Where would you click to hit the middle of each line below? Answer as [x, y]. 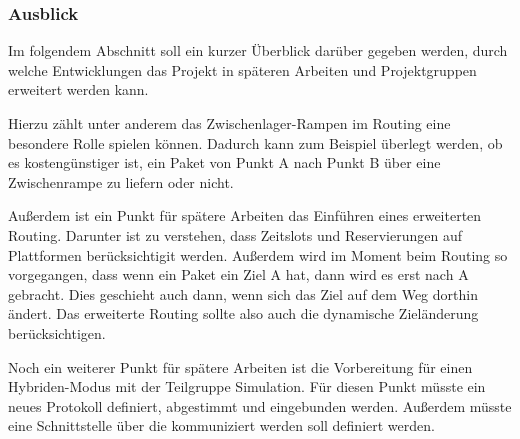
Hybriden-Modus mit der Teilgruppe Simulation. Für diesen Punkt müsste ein [247, 386]
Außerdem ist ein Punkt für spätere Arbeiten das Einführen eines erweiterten [245, 215]
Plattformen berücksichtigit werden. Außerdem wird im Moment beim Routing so [258, 254]
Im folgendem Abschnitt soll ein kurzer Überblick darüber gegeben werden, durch [258, 50]
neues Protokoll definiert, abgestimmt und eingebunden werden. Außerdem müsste [260, 405]
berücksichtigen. [57, 332]
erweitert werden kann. [78, 89]
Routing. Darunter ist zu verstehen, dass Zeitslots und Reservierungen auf [235, 234]
